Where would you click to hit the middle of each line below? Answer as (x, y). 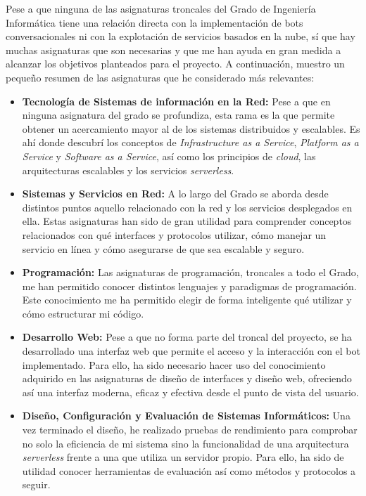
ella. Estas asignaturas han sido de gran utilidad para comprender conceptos (187, 221)
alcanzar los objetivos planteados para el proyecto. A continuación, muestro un (175, 64)
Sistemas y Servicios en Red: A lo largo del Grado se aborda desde (175, 194)
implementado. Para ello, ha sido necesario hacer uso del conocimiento (174, 364)
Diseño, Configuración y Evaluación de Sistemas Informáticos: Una (186, 416)
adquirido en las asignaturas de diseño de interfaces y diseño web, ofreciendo (187, 378)
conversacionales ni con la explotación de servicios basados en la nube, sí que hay (181, 36)
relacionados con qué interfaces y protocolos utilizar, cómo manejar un (174, 234)
